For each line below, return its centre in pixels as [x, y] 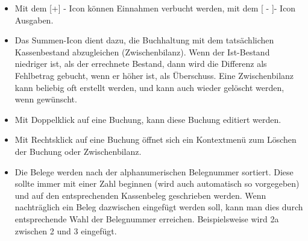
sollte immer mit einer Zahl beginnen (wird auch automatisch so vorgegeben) [157, 183]
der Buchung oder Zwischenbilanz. [78, 151]
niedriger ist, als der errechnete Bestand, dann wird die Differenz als [141, 64]
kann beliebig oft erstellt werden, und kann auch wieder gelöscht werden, [149, 87]
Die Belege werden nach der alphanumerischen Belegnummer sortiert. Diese [154, 171]
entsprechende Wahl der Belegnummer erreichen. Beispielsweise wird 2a [147, 218]
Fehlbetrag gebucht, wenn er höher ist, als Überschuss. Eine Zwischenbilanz [154, 75]
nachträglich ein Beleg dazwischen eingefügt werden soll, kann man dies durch [159, 207]
